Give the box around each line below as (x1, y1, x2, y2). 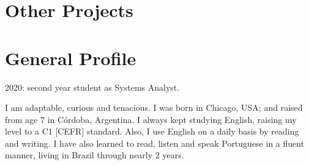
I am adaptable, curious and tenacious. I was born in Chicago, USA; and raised (5, 101, 303, 114)
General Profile (5, 45, 136, 70)
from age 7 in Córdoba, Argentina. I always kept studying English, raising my (5, 113, 297, 125)
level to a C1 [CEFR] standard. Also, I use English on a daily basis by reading (5, 125, 299, 138)
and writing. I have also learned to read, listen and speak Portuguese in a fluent (5, 136, 305, 149)
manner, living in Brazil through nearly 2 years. (5, 149, 184, 161)
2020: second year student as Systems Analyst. (5, 80, 180, 93)
